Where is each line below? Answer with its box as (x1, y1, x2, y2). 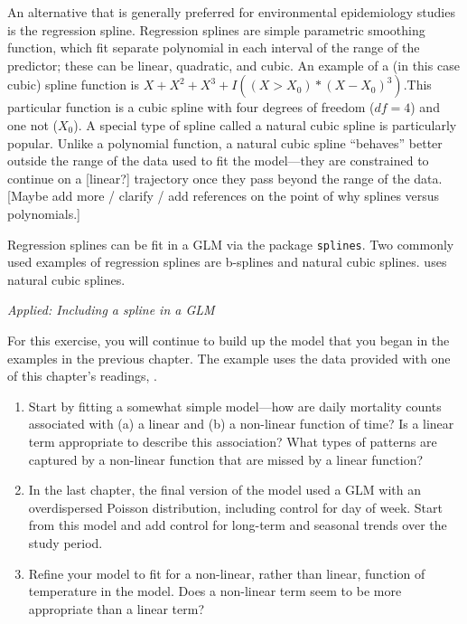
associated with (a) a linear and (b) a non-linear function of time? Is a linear (28, 414, 454, 433)
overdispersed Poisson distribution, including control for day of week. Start (28, 497, 444, 516)
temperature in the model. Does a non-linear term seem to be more (28, 581, 402, 600)
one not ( (7, 115, 58, 134)
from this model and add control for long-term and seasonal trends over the (28, 515, 447, 534)
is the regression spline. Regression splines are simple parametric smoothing (7, 20, 425, 39)
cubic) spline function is (7, 75, 140, 94)
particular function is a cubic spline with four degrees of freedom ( (7, 98, 375, 117)
